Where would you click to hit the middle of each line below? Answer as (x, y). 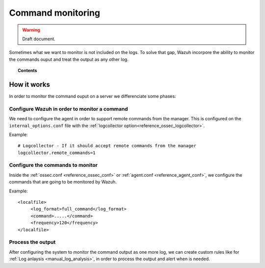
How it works (29, 84)
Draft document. (39, 39)
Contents (27, 71)
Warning (31, 30)
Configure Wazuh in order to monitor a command (68, 109)
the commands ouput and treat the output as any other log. (69, 59)
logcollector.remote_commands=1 (57, 153)
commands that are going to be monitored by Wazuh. (63, 182)
